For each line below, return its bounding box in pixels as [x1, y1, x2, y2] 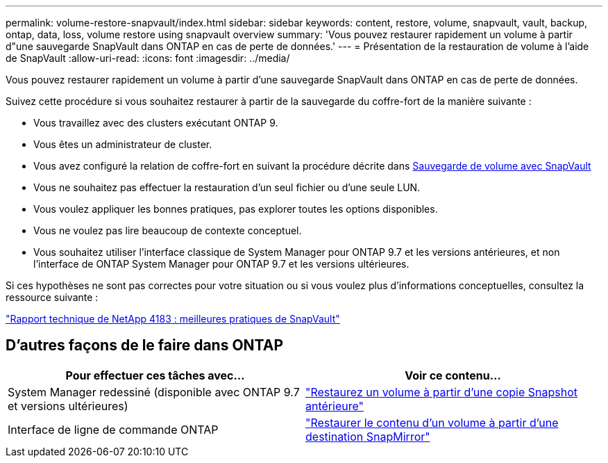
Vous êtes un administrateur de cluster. [33, 138, 212, 150]
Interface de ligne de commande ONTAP [8, 422, 219, 437]
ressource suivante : [6, 291, 99, 303]
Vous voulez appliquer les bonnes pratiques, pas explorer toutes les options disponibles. [33, 203, 438, 215]
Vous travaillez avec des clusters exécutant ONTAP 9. [33, 117, 278, 129]
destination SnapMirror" [305, 429, 430, 444]
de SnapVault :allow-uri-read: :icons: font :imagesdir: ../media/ [6, 52, 290, 64]
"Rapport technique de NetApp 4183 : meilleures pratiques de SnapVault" [6, 313, 340, 325]
